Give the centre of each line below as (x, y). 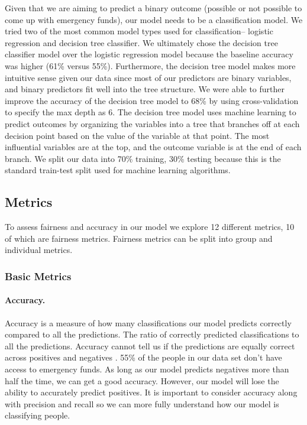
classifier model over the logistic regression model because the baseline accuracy (149, 54)
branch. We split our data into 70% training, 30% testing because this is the (143, 158)
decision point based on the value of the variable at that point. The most (137, 135)
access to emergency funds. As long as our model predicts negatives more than (147, 369)
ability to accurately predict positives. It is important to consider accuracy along (151, 392)
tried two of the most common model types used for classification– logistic (139, 31)
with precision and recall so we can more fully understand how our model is (142, 403)
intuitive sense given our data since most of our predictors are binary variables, (148, 77)
